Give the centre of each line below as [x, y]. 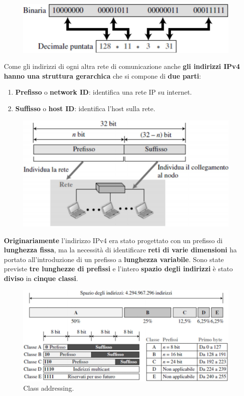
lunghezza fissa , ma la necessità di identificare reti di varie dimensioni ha [120, 250]
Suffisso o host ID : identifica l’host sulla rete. [85, 108]
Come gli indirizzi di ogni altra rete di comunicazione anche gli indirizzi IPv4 [122, 66]
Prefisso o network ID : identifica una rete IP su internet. [104, 92]
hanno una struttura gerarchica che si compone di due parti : [103, 75]
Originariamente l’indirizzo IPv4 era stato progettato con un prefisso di [113, 240]
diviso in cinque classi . [41, 278]
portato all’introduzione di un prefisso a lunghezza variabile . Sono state [114, 259]
